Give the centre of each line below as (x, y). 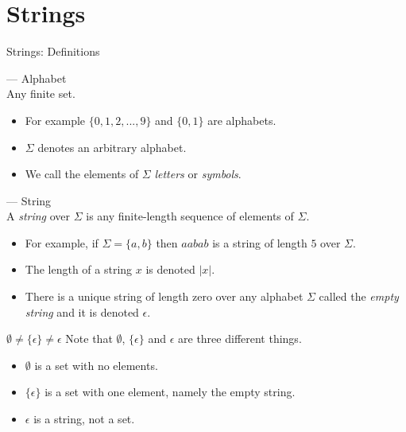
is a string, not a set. (84, 419)
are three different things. (240, 339)
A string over (39, 216)
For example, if (62, 242)
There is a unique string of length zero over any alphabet (164, 296)
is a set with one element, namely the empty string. (170, 392)
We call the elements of (82, 174)
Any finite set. (41, 93)
